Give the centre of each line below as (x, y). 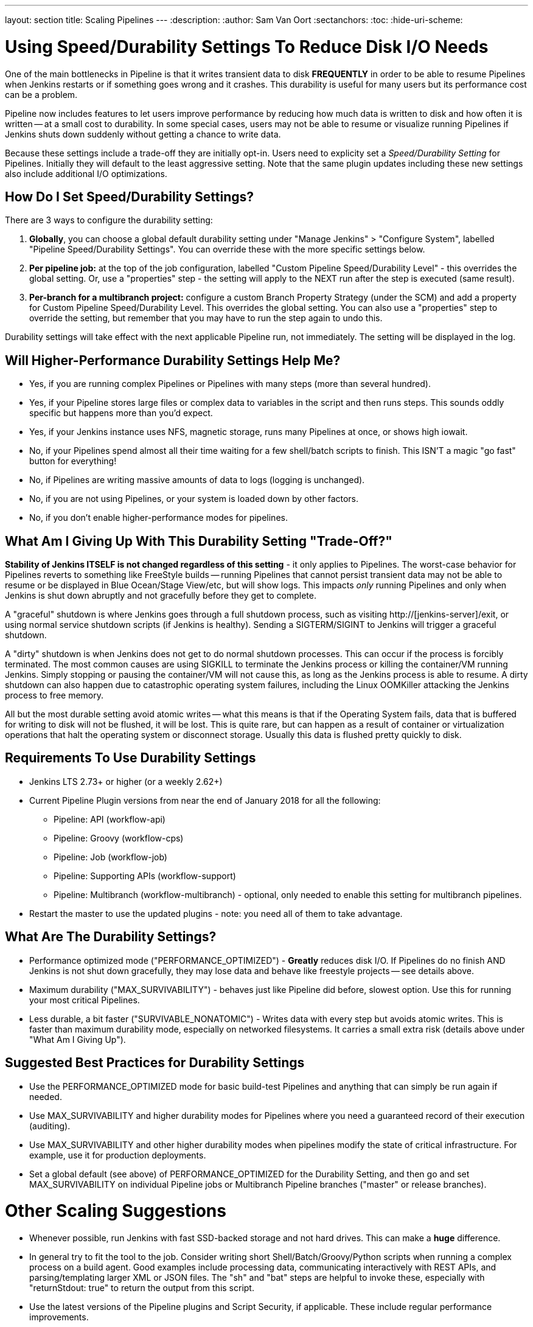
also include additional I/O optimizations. (86, 173)
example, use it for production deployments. (118, 1155)
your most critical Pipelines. (85, 1000)
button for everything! (73, 461)
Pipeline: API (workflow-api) (110, 819)
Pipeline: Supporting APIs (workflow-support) (145, 876)
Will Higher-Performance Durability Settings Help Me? (173, 360)
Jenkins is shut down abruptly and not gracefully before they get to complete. (161, 596)
